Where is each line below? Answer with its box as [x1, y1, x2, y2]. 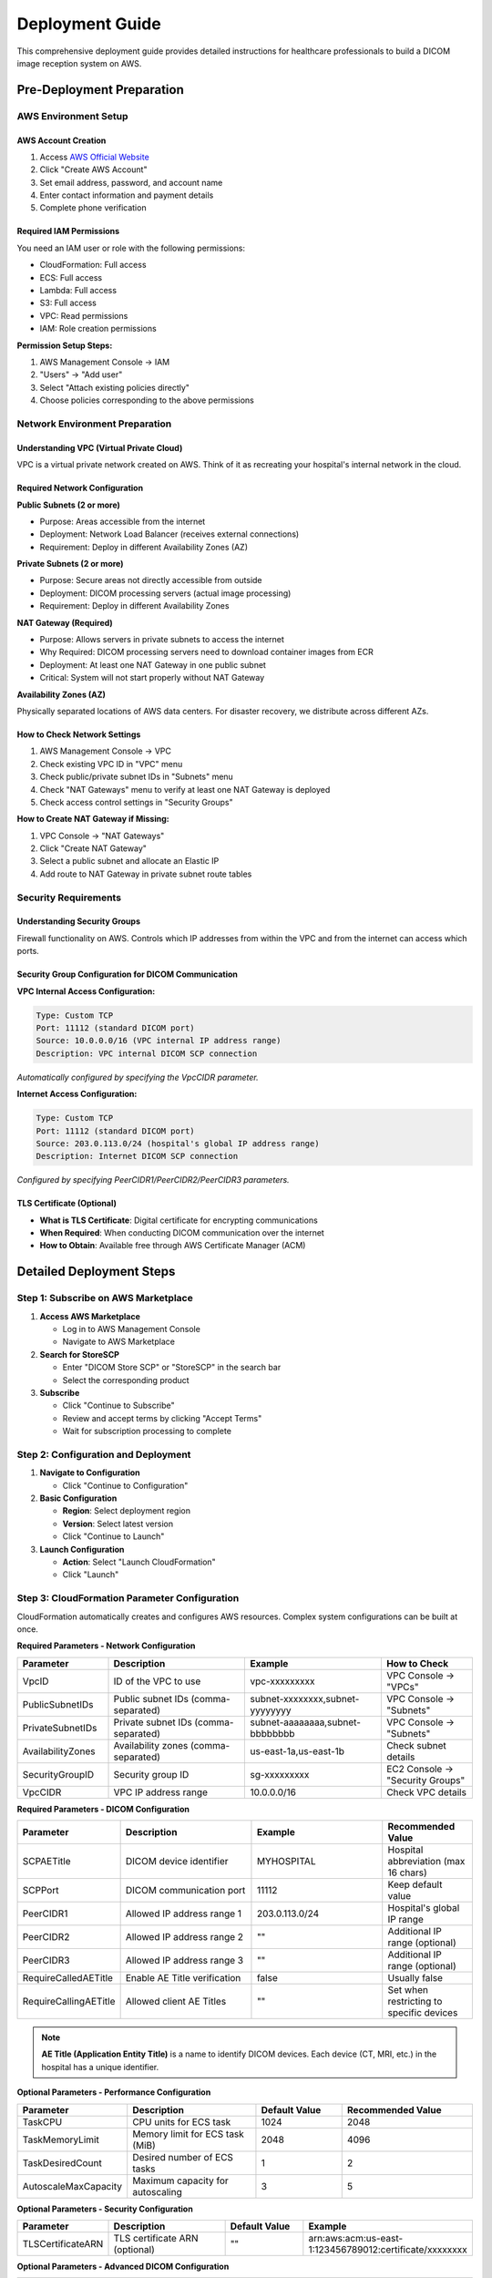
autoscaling [132, 2185, 182, 2198]
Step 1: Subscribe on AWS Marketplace [16, 1292, 193, 1305]
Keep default [387, 1878, 443, 1891]
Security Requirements [16, 891, 122, 904]
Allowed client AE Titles [125, 1996, 227, 2008]
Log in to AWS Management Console [62, 1324, 200, 1334]
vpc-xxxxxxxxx [250, 1675, 315, 1688]
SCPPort [22, 1884, 59, 1897]
